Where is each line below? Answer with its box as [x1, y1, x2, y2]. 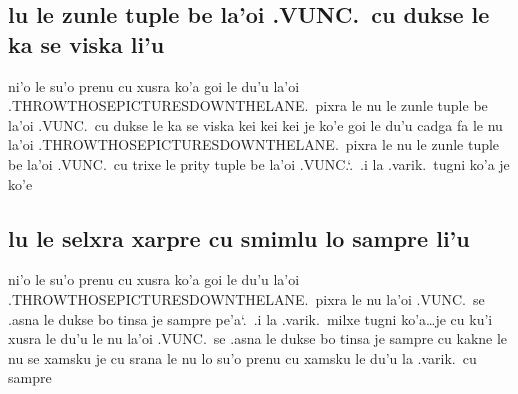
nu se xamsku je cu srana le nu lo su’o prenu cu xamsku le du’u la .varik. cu [8, 347, 477, 368]
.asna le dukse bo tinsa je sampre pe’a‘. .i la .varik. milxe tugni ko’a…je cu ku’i [8, 308, 493, 329]
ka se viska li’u [8, 28, 165, 59]
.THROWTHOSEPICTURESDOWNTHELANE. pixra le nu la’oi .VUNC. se [8, 288, 485, 309]
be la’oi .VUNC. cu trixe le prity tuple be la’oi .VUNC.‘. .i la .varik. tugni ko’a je [8, 153, 510, 174]
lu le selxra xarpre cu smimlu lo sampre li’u [8, 222, 470, 253]
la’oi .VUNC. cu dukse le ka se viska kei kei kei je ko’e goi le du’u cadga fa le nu [8, 114, 503, 135]
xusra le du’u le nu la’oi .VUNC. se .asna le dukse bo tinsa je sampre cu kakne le [8, 328, 508, 349]
